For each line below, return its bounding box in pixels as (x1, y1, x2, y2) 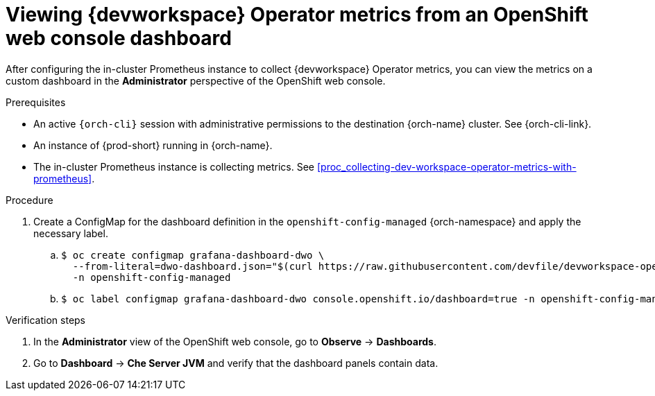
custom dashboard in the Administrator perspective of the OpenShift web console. (6, 74, 386, 87)
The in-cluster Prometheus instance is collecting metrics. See (33, 160, 315, 173)
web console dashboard (6, 26, 232, 50)
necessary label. (33, 227, 108, 239)
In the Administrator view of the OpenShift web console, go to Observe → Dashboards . (33, 335, 436, 347)
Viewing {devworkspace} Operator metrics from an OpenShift (6, 3, 588, 26)
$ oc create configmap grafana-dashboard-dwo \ (61, 249, 325, 261)
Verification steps (6, 313, 86, 326)
